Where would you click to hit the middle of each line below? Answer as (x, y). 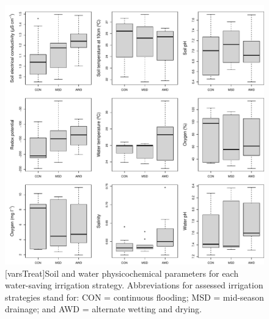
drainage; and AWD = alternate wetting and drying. (103, 309)
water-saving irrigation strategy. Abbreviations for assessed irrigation (134, 285)
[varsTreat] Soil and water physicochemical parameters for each (122, 273)
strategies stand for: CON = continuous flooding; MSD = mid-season (134, 297)
